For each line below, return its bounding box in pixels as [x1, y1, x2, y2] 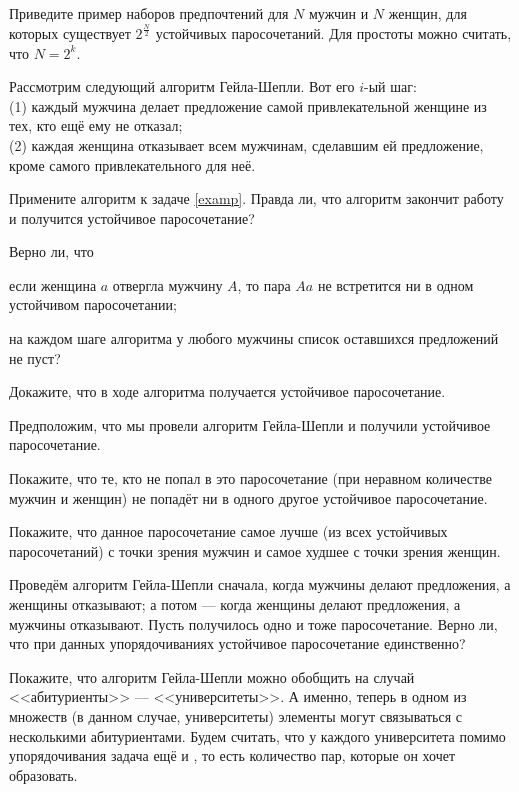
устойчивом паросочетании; [9, 294, 177, 315]
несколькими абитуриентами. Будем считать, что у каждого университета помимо [9, 725, 506, 746]
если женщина [9, 274, 97, 295]
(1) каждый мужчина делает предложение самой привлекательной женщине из [9, 95, 487, 116]
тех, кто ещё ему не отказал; [9, 115, 183, 136]
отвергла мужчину [112, 274, 223, 295]
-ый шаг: [364, 76, 417, 97]
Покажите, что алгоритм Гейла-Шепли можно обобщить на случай [9, 666, 415, 687]
